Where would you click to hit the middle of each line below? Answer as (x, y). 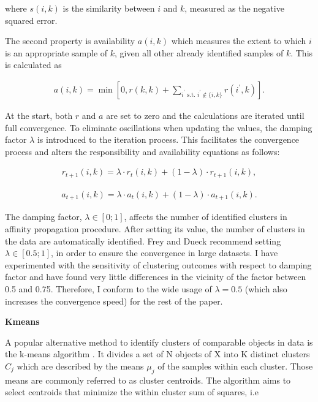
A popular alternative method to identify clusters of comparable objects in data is (159, 342)
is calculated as (33, 65)
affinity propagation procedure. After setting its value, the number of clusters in (155, 228)
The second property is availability (70, 41)
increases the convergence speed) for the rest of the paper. (114, 301)
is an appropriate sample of (56, 52)
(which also (266, 288)
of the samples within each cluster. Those (235, 366)
